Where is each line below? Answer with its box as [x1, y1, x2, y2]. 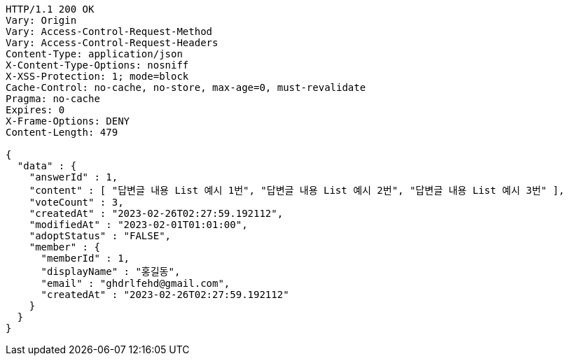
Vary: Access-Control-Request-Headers [6, 37, 219, 48]
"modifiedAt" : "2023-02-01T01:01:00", [29, 219, 248, 230]
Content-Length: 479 [6, 127, 118, 138]
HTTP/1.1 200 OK [6, 3, 95, 15]
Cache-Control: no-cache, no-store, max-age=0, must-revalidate [6, 82, 366, 93]
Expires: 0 [6, 104, 65, 115]
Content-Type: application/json [6, 48, 183, 59]
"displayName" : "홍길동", [41, 266, 181, 277]
